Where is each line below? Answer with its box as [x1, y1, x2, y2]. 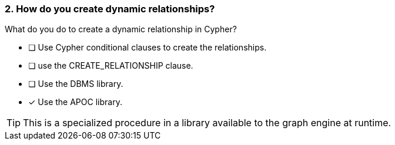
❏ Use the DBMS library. [28, 79, 123, 89]
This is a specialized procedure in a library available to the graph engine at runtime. [23, 117, 391, 129]
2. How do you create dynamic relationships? [5, 3, 215, 15]
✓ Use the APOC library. [28, 97, 122, 107]
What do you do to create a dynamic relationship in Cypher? [5, 24, 237, 35]
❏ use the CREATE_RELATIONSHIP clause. [28, 60, 193, 71]
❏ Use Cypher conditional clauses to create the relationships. [28, 42, 267, 53]
